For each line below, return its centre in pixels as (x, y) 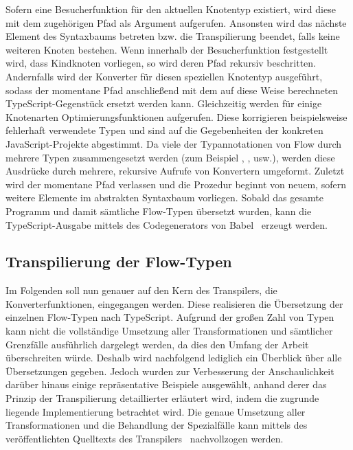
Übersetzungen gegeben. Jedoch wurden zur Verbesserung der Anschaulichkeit (170, 371)
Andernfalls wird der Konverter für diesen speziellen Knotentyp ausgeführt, (164, 76)
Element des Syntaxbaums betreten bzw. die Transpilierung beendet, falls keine (173, 36)
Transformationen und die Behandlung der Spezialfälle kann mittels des (157, 425)
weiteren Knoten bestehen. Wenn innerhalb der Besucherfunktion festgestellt (167, 49)
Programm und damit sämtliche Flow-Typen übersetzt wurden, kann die (159, 211)
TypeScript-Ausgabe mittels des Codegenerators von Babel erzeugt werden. (167, 224)
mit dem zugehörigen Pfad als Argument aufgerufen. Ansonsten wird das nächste (176, 22)
